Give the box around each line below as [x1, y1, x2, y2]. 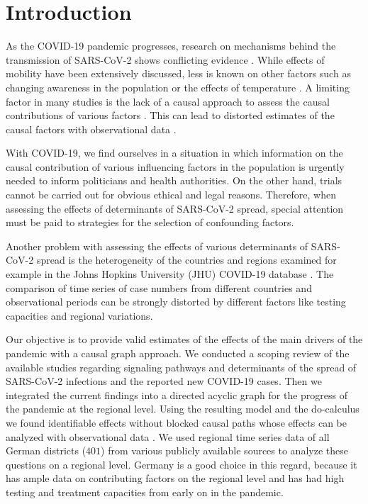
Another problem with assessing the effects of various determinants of [6, 238, 308, 253]
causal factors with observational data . [6, 121, 177, 136]
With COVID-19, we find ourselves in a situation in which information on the [6, 145, 343, 160]
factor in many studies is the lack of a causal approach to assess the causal [6, 94, 330, 108]
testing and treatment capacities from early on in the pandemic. [6, 484, 284, 499]
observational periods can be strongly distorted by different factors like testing [6, 294, 346, 309]
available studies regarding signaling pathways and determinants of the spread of [6, 359, 357, 374]
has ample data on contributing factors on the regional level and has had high [6, 471, 345, 486]
